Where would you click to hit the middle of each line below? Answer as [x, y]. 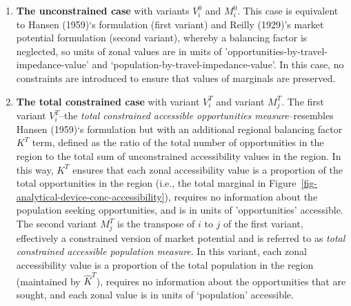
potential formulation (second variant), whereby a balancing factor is [162, 38]
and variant [240, 101]
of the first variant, [263, 224]
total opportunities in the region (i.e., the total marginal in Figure [156, 183]
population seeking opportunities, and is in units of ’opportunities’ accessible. [180, 210]
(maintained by [48, 281]
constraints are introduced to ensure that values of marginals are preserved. [176, 78]
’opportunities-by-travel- [277, 51]
